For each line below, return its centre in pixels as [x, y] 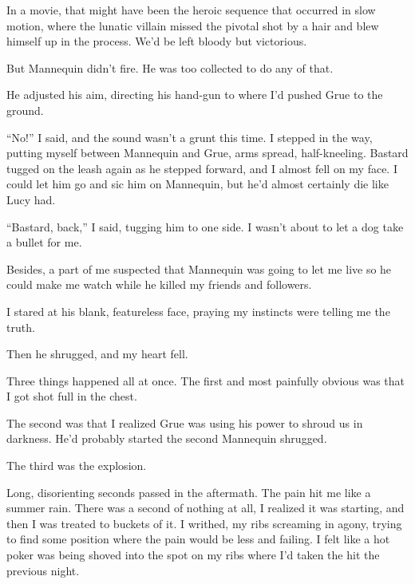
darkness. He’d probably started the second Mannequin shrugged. [167, 438]
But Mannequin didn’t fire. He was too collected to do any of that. [170, 67]
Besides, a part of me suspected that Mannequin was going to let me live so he [199, 268]
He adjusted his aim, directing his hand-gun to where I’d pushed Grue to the [195, 95]
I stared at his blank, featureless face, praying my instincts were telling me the [198, 311]
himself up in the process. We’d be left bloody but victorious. [157, 41]
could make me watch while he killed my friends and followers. [159, 284]
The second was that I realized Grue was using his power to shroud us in [185, 422]
